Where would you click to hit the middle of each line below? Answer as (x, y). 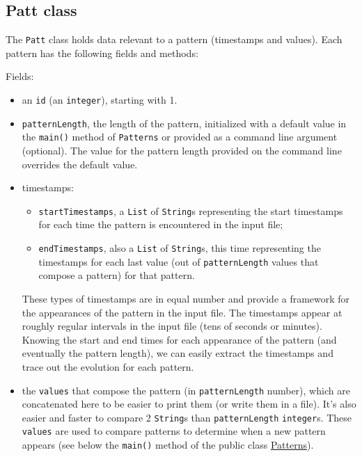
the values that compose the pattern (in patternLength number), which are (186, 390)
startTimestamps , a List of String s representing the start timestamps (191, 210)
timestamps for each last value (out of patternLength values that (179, 261)
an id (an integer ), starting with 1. (100, 100)
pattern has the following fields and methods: (102, 53)
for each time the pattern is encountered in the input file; (161, 224)
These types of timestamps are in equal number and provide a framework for (186, 298)
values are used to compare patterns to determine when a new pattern (174, 431)
